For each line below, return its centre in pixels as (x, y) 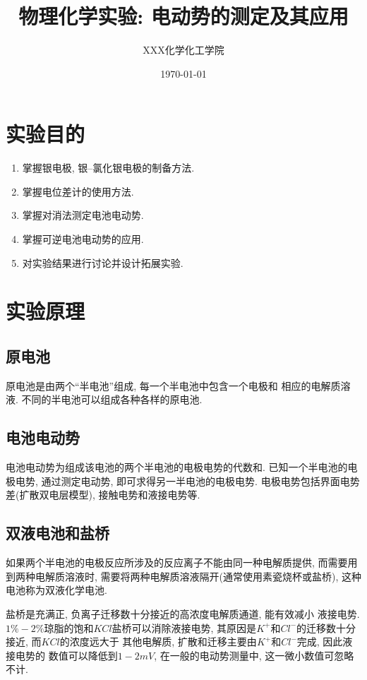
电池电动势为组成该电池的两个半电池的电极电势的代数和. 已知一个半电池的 (177, 467)
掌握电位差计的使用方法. (78, 191)
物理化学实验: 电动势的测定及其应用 (183, 16)
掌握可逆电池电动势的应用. (83, 239)
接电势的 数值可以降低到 (62, 655)
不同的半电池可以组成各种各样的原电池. (112, 399)
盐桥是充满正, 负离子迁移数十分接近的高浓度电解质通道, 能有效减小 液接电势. (183, 613)
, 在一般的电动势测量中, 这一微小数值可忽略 (254, 655)
